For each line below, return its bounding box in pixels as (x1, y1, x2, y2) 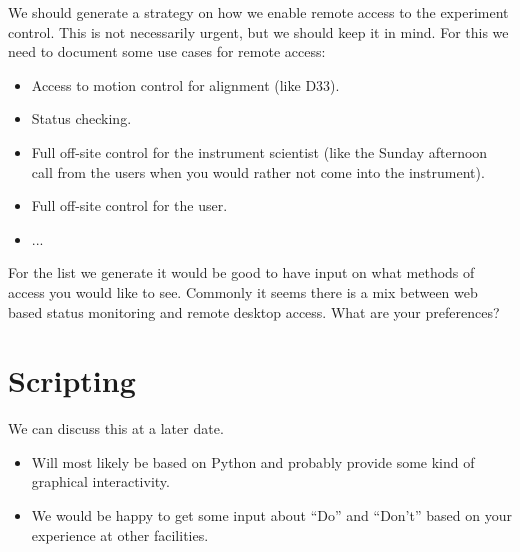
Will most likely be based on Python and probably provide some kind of (31, 451, 475, 472)
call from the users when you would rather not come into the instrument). (31, 161, 485, 182)
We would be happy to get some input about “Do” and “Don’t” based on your (31, 505, 512, 526)
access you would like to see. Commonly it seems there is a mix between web (8, 281, 478, 302)
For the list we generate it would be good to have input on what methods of (8, 262, 475, 283)
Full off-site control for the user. (31, 195, 228, 216)
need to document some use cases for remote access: (8, 41, 326, 62)
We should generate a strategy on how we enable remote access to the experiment (8, 2, 509, 22)
